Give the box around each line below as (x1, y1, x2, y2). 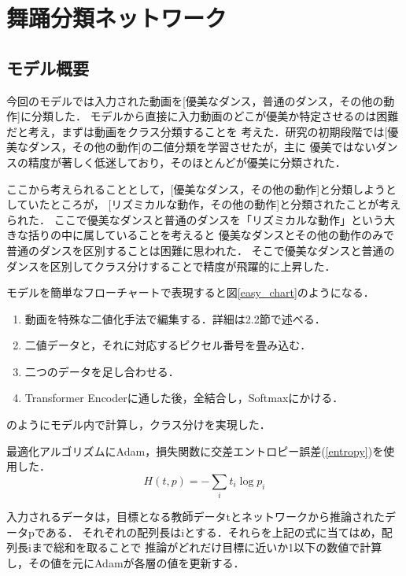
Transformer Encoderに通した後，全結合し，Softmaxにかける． (24, 390, 344, 406)
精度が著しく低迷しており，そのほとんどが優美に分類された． (28, 153, 346, 170)
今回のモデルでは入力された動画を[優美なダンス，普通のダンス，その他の (6, 92, 384, 109)
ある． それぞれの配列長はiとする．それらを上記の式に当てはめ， (45, 523, 382, 540)
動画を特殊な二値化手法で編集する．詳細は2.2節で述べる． (24, 310, 326, 327)
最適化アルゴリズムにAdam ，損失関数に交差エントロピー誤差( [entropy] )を (6, 442, 384, 459)
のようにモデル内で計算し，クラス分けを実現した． (6, 416, 271, 433)
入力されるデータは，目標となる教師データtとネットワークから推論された (6, 508, 386, 525)
